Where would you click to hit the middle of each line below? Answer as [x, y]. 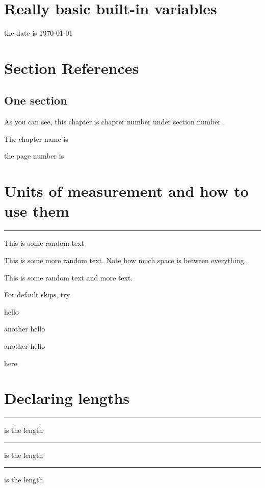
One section [36, 100]
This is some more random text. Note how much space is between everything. [125, 260]
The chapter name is [36, 138]
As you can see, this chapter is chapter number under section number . [115, 122]
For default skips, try [37, 294]
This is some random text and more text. [69, 277]
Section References [72, 68]
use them [37, 211]
